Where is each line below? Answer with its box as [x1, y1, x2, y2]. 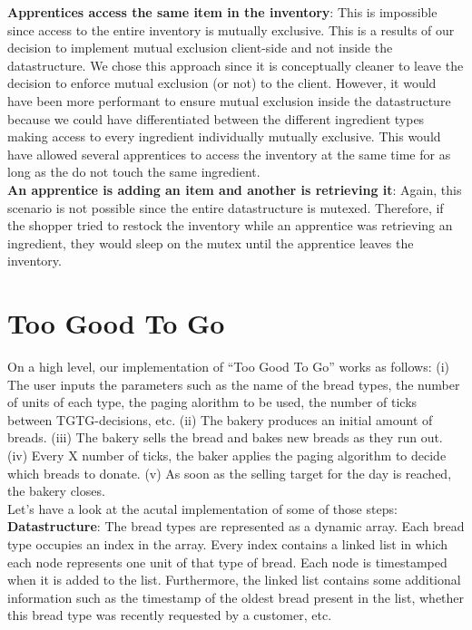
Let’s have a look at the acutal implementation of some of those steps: [7, 499, 398, 518]
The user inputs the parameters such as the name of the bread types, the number [7, 374, 460, 393]
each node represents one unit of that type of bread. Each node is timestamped [7, 552, 447, 571]
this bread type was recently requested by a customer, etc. [7, 606, 332, 625]
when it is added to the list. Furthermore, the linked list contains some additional [7, 570, 461, 589]
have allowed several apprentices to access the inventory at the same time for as [7, 144, 451, 163]
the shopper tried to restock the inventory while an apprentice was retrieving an [7, 216, 453, 235]
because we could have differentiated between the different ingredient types [7, 109, 425, 128]
